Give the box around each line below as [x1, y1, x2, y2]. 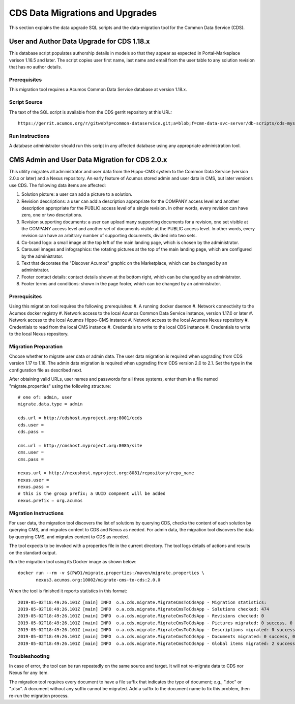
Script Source [9, 99, 43, 106]
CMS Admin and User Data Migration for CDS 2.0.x [9, 155, 167, 164]
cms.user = [18, 450, 44, 455]
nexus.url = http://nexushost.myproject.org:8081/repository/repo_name [18, 470, 194, 476]
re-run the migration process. [9, 693, 69, 699]
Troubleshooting [9, 652, 50, 659]
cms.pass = [18, 457, 44, 462]
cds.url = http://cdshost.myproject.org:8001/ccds [18, 415, 143, 421]
